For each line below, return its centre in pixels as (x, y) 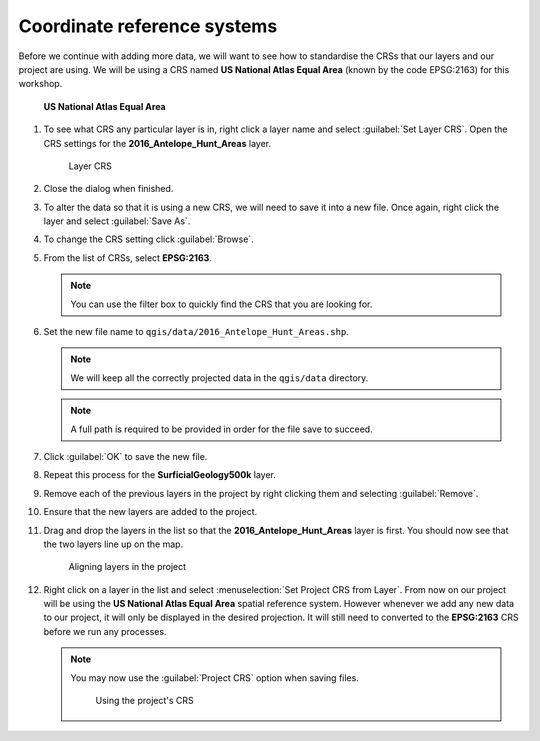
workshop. (40, 84)
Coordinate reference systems (148, 26)
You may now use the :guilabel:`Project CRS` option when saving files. (214, 677)
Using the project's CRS (144, 701)
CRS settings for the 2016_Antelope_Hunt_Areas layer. (157, 143)
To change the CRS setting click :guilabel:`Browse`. (148, 239)
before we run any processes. (105, 631)
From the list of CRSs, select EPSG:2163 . (127, 257)
